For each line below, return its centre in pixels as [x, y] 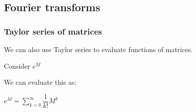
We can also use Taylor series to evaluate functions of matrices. [98, 49]
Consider [17, 65]
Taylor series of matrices [53, 31]
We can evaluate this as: [40, 82]
